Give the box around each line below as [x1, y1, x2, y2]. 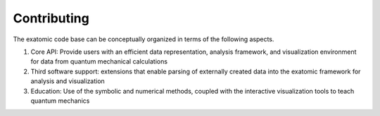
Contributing [13, 10, 89, 26]
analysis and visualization [30, 77, 105, 85]
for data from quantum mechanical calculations [30, 57, 168, 66]
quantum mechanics [30, 96, 90, 105]
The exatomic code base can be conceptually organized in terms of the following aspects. [13, 35, 274, 43]
